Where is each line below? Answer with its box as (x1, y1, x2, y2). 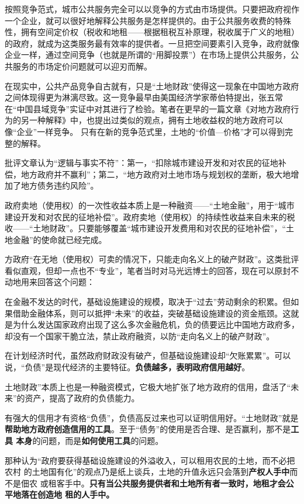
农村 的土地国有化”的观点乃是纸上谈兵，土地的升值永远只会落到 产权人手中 (5, 465, 290, 478)
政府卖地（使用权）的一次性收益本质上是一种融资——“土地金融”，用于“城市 (5, 199, 295, 211)
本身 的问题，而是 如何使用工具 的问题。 (16, 435, 164, 446)
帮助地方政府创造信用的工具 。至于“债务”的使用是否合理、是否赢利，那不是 (5, 423, 291, 435)
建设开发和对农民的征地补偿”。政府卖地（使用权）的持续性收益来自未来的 (5, 210, 287, 223)
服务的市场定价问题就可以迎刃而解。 (12, 60, 152, 72)
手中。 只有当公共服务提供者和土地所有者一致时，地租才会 (64, 477, 286, 489)
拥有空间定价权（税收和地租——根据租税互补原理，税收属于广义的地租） (20, 26, 299, 38)
